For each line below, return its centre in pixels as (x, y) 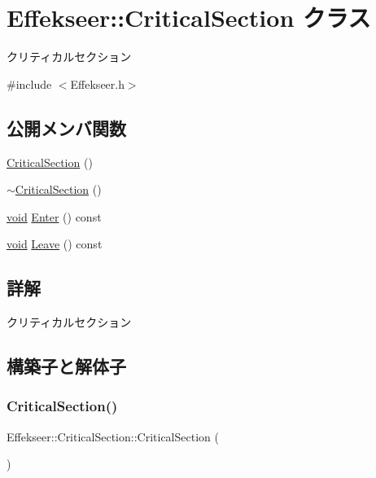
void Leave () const (55, 244)
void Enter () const (54, 216)
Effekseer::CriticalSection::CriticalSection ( (113, 436)
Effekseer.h (97, 83)
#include (29, 83)
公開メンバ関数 (66, 127)
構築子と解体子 (66, 366)
